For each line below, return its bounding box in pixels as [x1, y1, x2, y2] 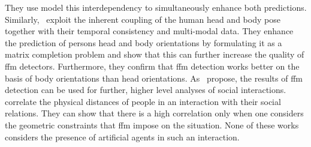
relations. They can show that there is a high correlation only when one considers [5, 107, 304, 119]
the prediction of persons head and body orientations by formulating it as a [5, 36, 282, 49]
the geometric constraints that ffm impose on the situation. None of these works [5, 118, 299, 131]
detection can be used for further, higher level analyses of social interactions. [5, 83, 286, 96]
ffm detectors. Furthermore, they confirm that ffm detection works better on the [5, 59, 300, 72]
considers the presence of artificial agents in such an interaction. [5, 130, 240, 143]
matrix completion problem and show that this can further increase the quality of [5, 48, 304, 61]
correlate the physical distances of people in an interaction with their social [5, 95, 281, 107]
